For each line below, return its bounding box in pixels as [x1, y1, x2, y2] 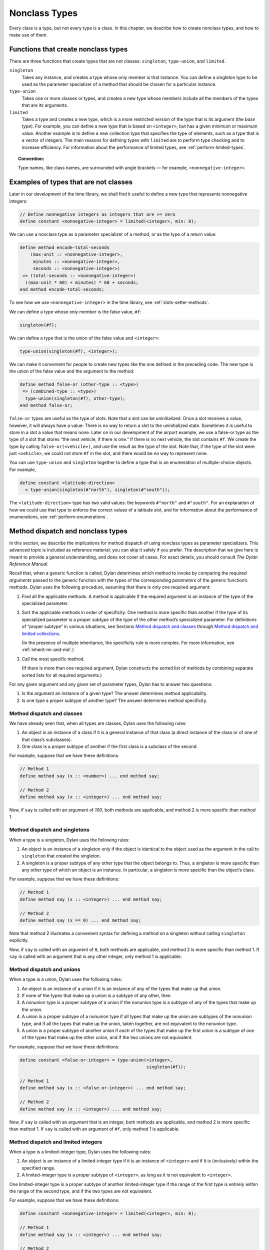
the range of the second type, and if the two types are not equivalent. [9, 1188, 152, 1194]
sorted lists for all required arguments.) [21, 672, 102, 678]
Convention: [18, 155, 44, 161]
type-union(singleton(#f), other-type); [25, 395, 125, 401]
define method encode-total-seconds [19, 244, 110, 250]
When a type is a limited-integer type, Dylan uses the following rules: [9, 1149, 151, 1155]
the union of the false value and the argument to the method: [9, 368, 134, 374]
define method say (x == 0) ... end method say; [19, 917, 141, 923]
